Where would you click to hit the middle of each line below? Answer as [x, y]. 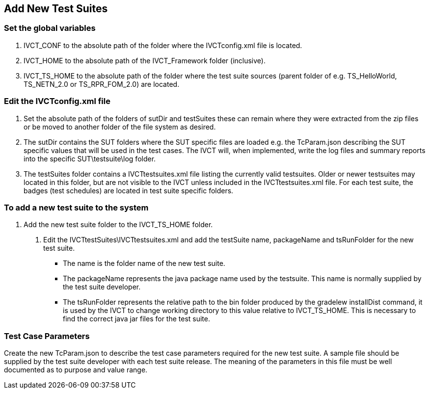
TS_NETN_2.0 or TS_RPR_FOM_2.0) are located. [102, 84]
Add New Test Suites [56, 9]
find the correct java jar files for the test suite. [137, 319]
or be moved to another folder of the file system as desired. [120, 127]
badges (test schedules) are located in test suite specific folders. [129, 190]
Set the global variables [50, 28]
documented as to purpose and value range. [76, 370]
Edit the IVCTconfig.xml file [57, 101]
